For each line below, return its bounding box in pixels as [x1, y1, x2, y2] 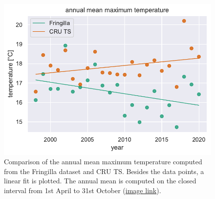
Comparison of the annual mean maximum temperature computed [4, 156, 202, 167]
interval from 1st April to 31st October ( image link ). [4, 185, 161, 196]
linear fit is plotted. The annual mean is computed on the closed [4, 176, 196, 186]
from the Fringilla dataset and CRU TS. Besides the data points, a [4, 166, 204, 176]
